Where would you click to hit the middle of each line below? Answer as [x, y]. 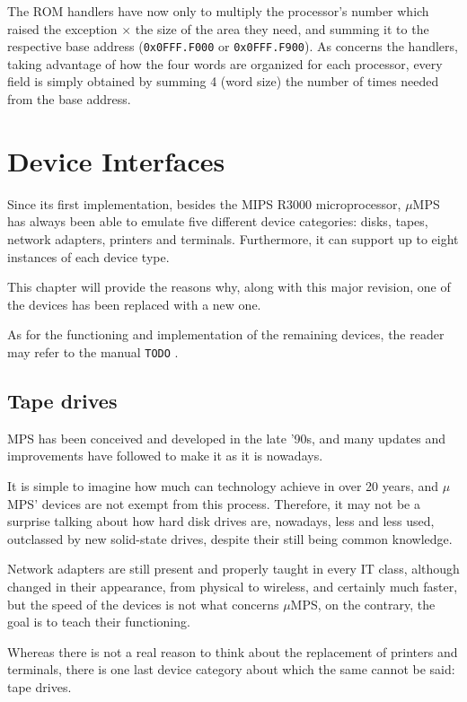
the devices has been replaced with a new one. [134, 304]
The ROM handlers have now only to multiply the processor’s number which [218, 11]
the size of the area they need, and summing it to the [282, 28]
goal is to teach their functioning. [99, 622]
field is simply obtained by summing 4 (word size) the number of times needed [223, 81]
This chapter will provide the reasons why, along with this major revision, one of [229, 287]
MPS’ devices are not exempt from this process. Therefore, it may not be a [214, 503]
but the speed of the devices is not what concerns [143, 604]
